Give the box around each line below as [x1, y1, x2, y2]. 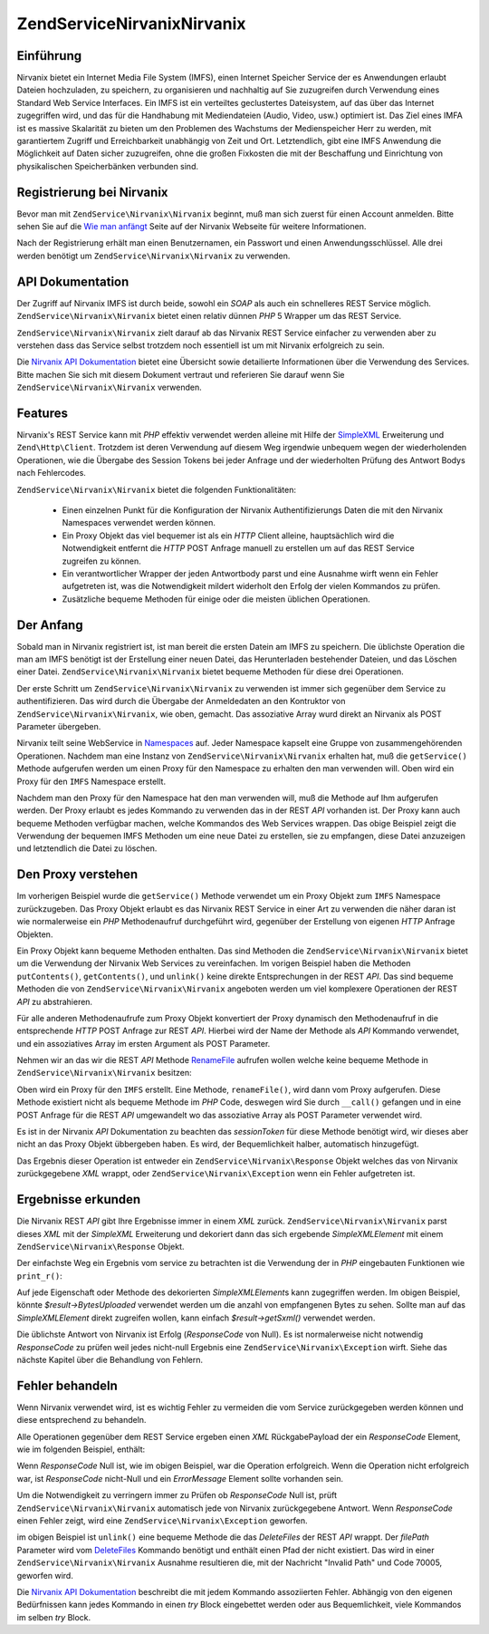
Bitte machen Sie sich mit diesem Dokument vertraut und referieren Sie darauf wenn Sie [16, 369, 345, 380]
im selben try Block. [16, 1611, 91, 1622]
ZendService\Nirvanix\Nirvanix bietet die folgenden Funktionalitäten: [16, 484, 296, 495]
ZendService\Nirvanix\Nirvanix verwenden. [16, 382, 203, 393]
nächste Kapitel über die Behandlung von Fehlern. [16, 1355, 204, 1366]
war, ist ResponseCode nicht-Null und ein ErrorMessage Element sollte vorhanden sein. [16, 1473, 344, 1484]
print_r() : [16, 1270, 62, 1281]
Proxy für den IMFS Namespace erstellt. [16, 776, 167, 787]
